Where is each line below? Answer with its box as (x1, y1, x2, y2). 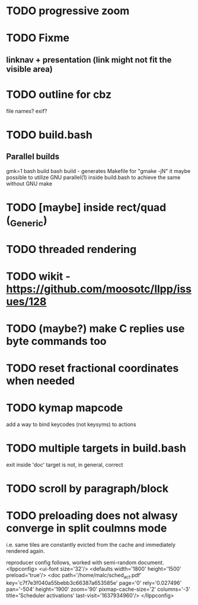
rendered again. (6, 548, 45, 555)
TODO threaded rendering (6, 242, 137, 256)
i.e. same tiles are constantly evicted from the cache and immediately (6, 541, 176, 549)
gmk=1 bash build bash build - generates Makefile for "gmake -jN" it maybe (6, 167, 191, 174)
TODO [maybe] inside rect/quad (6, 200, 167, 214)
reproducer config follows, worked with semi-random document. (6, 559, 164, 566)
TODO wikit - (6, 270, 71, 283)
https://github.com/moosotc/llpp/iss (6, 282, 191, 296)
